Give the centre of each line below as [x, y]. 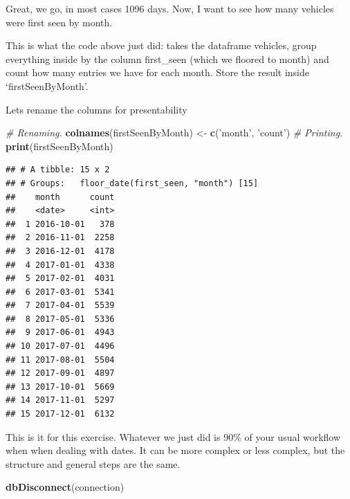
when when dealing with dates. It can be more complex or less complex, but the [175, 450]
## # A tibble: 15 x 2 [58, 170]
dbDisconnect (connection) [65, 487]
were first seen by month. [59, 22]
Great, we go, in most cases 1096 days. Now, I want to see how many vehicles [170, 8]
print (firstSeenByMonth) [59, 146]
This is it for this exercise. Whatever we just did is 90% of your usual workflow [173, 436]
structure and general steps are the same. [93, 463]
